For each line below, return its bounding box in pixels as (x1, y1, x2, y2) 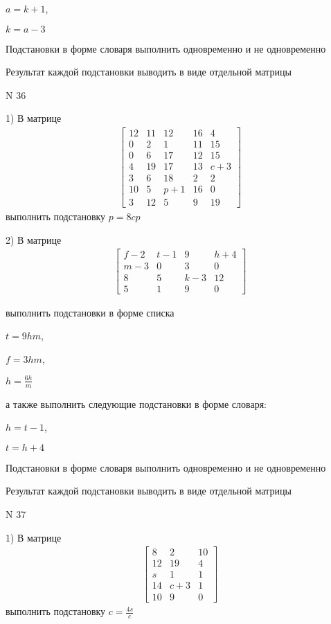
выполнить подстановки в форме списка (6, 305, 175, 319)
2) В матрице (6, 232, 62, 247)
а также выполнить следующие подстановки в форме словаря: (6, 396, 267, 411)
